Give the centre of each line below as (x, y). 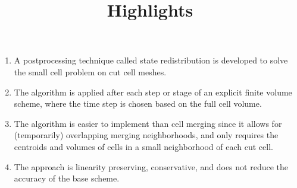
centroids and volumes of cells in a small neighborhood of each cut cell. (143, 146)
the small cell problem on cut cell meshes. (90, 71)
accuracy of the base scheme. (67, 178)
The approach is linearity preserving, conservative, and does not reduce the (151, 166)
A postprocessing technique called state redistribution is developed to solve (151, 60)
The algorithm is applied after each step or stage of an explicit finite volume (153, 92)
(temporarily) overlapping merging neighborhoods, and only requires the (146, 135)
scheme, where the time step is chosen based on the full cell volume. (138, 103)
